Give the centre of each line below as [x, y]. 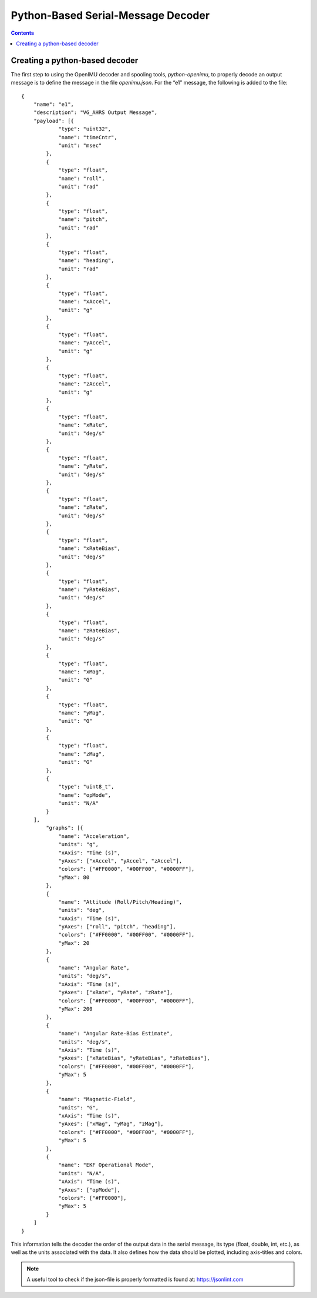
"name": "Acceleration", [94, 836]
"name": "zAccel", [85, 384]
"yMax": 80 [74, 877]
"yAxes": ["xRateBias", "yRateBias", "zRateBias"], [134, 1058]
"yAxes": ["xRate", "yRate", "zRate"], [116, 992]
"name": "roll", [82, 178]
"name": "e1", [54, 105]
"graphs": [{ [65, 828]
